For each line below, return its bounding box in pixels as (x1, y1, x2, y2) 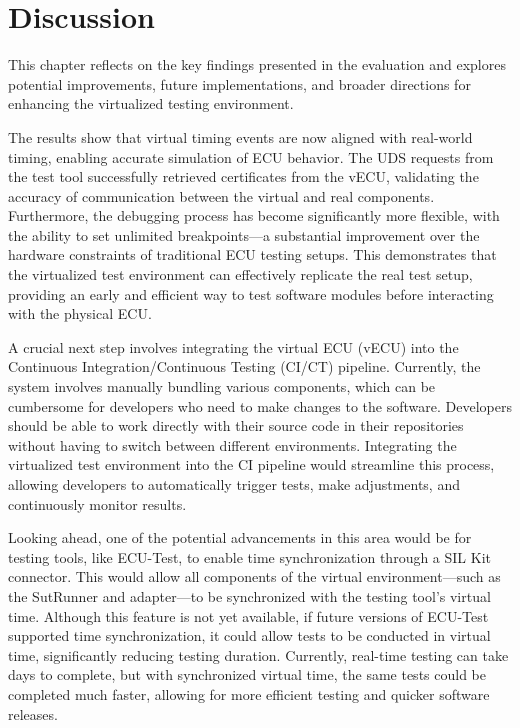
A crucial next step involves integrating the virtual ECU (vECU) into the (8, 336, 459, 357)
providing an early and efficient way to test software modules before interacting (8, 283, 494, 304)
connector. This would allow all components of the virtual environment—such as (8, 566, 501, 587)
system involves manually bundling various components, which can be (8, 376, 436, 397)
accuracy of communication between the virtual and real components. (8, 185, 435, 206)
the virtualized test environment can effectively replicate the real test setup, (8, 264, 473, 285)
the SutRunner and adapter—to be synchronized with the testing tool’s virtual (8, 585, 491, 606)
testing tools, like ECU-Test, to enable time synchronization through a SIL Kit (8, 546, 491, 567)
